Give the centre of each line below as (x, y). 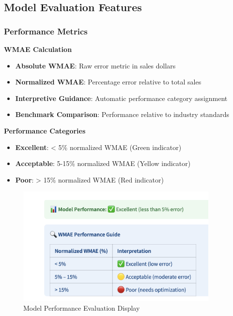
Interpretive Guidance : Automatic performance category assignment (121, 98)
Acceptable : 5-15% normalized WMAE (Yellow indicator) (103, 163)
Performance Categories (45, 130)
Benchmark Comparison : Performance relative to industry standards (122, 114)
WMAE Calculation (38, 49)
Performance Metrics (46, 31)
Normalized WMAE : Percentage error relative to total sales (108, 82)
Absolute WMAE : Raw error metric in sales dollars (95, 65)
